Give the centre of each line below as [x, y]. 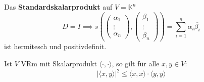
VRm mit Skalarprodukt [59, 63]
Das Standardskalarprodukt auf [58, 7]
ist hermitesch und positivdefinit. [55, 46]
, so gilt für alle [136, 63]
